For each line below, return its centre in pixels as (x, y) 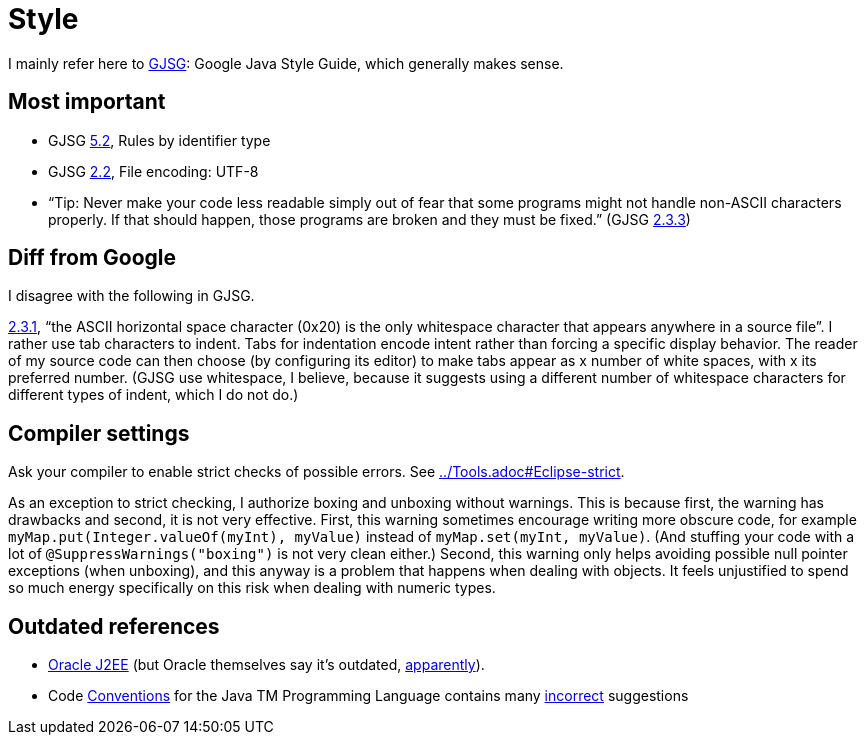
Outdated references (114, 626)
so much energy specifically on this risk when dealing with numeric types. (252, 588)
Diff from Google (92, 258)
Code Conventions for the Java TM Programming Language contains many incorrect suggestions (368, 696)
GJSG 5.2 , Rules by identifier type (159, 140)
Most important (87, 102)
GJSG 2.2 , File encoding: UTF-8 (153, 171)
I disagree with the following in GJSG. (131, 296)
